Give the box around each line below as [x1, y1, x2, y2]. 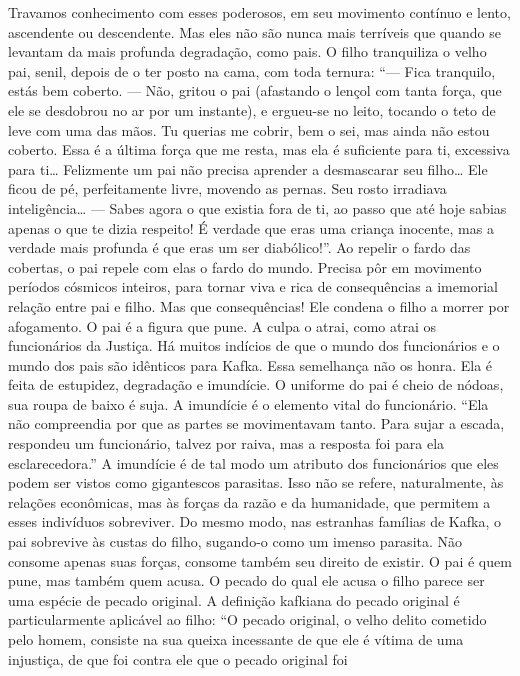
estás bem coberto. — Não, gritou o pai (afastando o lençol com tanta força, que [8, 80, 502, 101]
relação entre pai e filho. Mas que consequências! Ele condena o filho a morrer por [8, 295, 510, 316]
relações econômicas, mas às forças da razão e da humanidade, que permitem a [8, 491, 491, 512]
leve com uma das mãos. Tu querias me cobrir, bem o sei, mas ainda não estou [8, 119, 490, 140]
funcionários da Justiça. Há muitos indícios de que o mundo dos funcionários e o [8, 335, 500, 356]
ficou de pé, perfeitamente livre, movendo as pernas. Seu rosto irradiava [8, 178, 447, 199]
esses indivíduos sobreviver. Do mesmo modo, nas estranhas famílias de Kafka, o [8, 511, 501, 532]
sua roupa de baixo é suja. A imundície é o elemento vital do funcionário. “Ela [8, 393, 489, 414]
